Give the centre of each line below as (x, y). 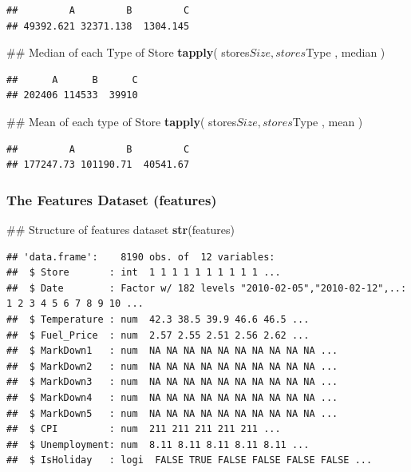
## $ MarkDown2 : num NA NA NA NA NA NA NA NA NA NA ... (172, 366)
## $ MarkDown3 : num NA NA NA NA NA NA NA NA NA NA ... (172, 382)
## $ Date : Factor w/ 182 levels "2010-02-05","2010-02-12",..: (207, 288)
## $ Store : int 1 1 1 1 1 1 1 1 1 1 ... (144, 273)
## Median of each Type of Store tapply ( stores (128, 52)
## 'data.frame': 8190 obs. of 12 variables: (141, 257)
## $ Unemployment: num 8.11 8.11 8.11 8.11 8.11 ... (158, 444)
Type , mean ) (328, 121)
